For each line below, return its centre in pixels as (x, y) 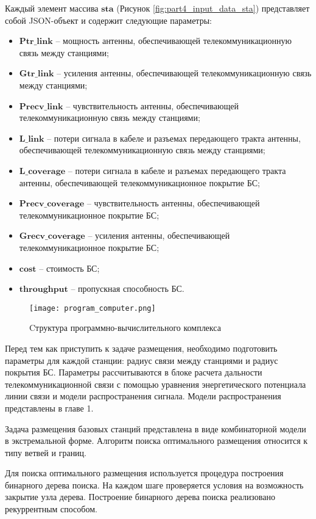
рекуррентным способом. (51, 509)
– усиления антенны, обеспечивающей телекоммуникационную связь (184, 73)
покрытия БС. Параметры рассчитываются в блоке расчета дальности (134, 372)
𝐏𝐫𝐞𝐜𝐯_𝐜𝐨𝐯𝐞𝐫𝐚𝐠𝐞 (52, 204)
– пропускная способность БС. (128, 289)
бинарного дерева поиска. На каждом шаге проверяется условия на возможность (154, 485)
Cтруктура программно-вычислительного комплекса (125, 328)
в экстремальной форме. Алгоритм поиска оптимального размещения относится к (156, 441)
